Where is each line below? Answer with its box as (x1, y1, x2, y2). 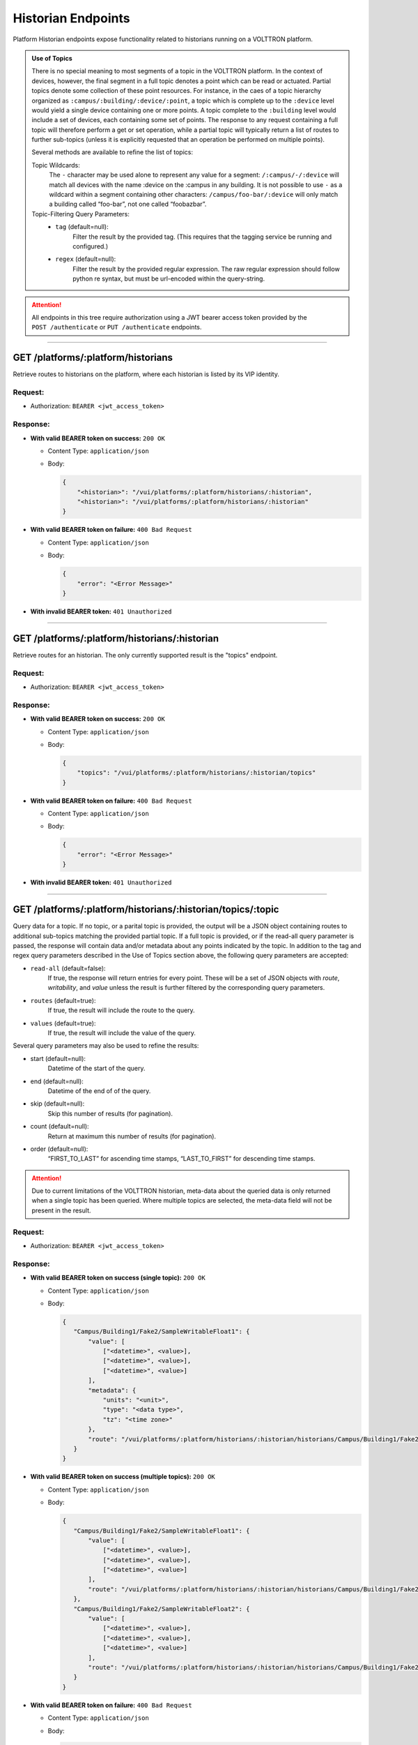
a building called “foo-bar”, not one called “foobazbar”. (49, 200, 207, 209)
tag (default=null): (55, 223, 109, 231)
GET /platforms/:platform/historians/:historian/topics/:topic (13, 904, 279, 916)
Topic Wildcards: (31, 161, 80, 169)
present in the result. (31, 1206, 91, 1215)
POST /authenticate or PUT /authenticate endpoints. (31, 323, 202, 332)
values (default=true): (30, 1019, 97, 1027)
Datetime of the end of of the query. (47, 1086, 151, 1095)
